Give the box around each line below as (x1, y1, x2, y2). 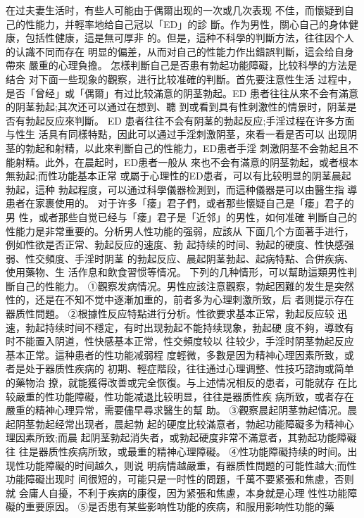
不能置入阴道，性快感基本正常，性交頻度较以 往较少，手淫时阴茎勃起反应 (15, 334, 354, 348)
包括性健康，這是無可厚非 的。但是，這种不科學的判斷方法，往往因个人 (25, 30, 354, 45)
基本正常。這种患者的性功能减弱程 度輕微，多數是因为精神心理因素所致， (6, 347, 344, 362)
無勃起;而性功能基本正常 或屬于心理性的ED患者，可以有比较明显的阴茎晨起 (6, 168, 351, 183)
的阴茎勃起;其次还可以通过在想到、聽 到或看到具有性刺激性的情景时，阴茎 (6, 99, 347, 114)
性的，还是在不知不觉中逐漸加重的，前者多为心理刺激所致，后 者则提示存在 (6, 292, 354, 307)
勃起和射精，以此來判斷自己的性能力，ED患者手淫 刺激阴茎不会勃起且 (25, 140, 349, 155)
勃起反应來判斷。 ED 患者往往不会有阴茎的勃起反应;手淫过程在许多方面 (25, 113, 355, 127)
